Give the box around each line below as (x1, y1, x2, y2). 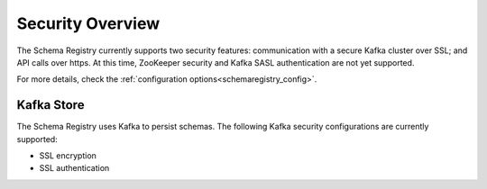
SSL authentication (39, 163, 110, 174)
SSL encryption (39, 150, 96, 161)
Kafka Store (16, 97, 85, 112)
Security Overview (16, 13, 161, 33)
